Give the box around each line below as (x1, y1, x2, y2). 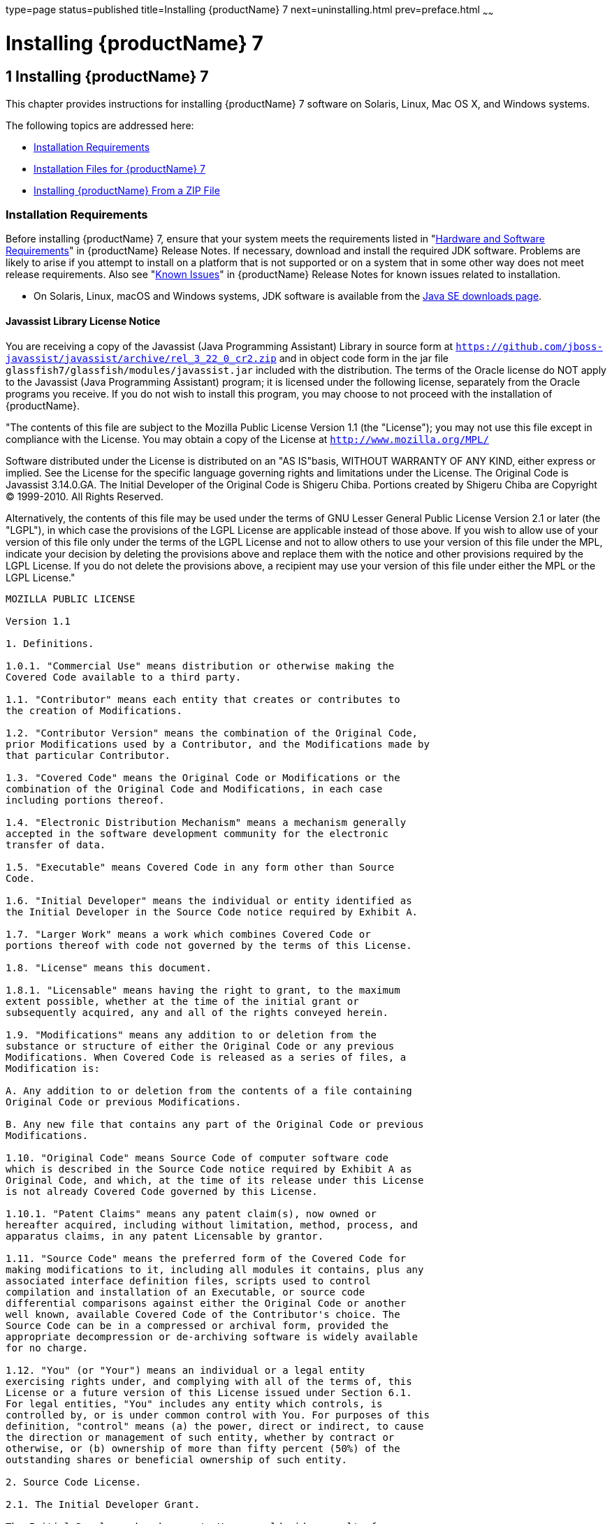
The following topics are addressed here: (6, 119, 194, 131)
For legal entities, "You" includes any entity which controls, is (6, 1398, 383, 1409)
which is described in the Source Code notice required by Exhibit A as (6, 1163, 412, 1175)
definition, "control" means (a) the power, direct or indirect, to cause (6, 1420, 424, 1432)
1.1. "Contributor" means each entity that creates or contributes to (6, 693, 400, 705)
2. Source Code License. (6, 1476, 141, 1488)
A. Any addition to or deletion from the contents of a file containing (6, 1084, 412, 1096)
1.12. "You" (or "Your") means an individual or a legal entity (6, 1364, 365, 1376)
